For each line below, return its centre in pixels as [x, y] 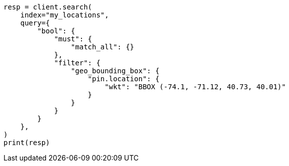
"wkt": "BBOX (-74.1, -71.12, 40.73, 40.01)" [195, 87]
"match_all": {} [102, 47]
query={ [35, 23]
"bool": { [56, 31]
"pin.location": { [123, 79]
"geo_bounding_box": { [115, 71]
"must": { [73, 39]
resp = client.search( [48, 7]
